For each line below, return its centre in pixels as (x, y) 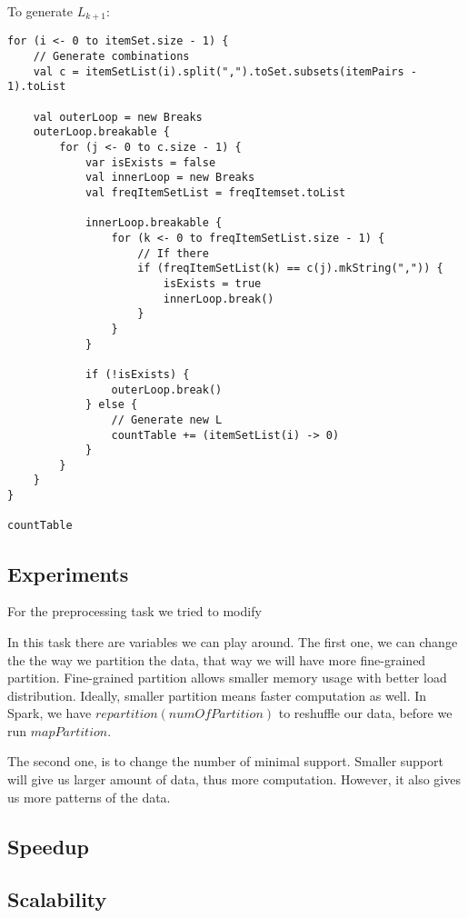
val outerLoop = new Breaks (118, 117)
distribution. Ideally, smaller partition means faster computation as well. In (217, 695)
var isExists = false (150, 162)
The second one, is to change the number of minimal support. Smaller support (225, 761)
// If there (173, 253)
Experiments (68, 573)
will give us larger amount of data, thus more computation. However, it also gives (234, 779)
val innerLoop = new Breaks (170, 178)
